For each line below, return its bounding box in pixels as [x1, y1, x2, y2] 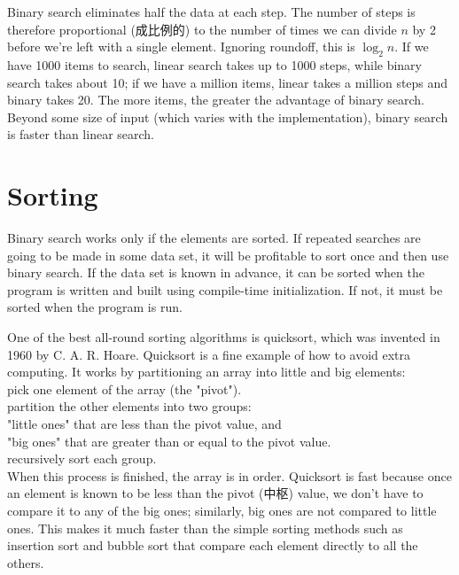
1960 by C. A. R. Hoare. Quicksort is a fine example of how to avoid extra [7, 345, 411, 363]
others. [7, 553, 44, 571]
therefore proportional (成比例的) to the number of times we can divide [7, 19, 397, 38]
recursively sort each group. [7, 449, 157, 468]
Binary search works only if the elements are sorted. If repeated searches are [7, 229, 421, 247]
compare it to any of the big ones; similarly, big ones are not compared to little [7, 501, 437, 519]
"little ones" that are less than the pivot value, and [7, 415, 282, 433]
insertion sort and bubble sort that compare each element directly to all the [7, 536, 418, 555]
